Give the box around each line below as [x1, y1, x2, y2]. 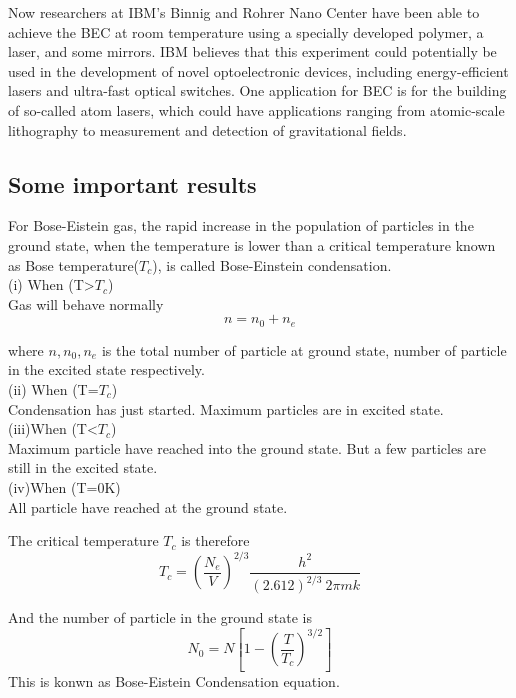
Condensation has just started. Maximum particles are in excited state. [8, 398, 444, 419]
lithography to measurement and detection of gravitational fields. [8, 119, 407, 140]
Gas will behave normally [8, 293, 164, 314]
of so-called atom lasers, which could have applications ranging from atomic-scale [8, 99, 505, 120]
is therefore [181, 530, 250, 551]
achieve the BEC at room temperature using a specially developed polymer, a [8, 21, 484, 42]
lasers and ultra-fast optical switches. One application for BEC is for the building [8, 80, 507, 101]
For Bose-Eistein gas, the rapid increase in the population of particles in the [8, 215, 474, 236]
